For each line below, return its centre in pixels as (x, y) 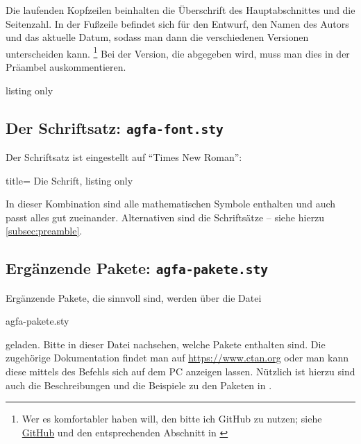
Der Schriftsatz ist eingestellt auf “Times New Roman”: (124, 156)
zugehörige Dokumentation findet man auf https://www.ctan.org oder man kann (177, 358)
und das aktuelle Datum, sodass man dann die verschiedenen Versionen (157, 37)
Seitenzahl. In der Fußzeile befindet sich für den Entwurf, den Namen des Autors (177, 23)
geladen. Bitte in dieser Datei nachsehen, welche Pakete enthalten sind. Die (166, 344)
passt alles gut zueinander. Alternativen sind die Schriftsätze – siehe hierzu (165, 217)
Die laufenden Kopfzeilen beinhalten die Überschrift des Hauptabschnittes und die (180, 9)
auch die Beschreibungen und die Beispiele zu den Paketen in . (139, 385)
